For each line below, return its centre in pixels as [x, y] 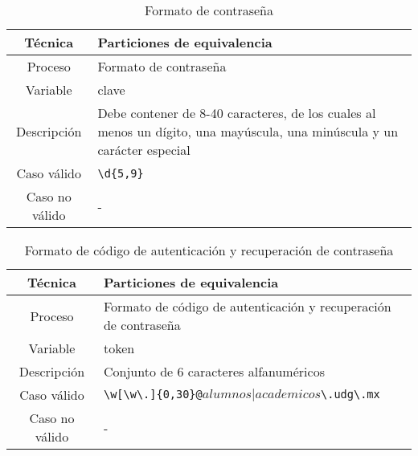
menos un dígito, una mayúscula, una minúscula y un [248, 131]
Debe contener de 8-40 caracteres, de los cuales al [237, 113]
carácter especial [144, 150]
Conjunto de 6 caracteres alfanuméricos [214, 371]
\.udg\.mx [350, 394]
